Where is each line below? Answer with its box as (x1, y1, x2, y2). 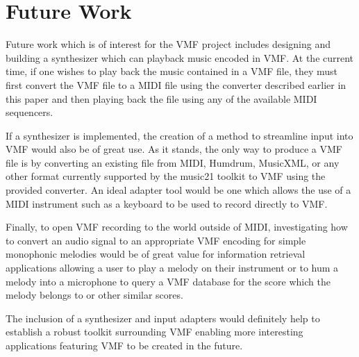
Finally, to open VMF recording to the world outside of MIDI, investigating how (6, 219, 348, 234)
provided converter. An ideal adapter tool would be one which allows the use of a (6, 183, 351, 197)
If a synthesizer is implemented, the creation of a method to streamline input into (6, 128, 353, 142)
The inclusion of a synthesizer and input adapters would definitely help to (6, 310, 320, 325)
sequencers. (6, 105, 53, 119)
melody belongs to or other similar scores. (6, 288, 183, 302)
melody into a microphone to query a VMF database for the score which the (6, 274, 331, 288)
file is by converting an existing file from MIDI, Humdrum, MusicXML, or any (6, 155, 340, 169)
